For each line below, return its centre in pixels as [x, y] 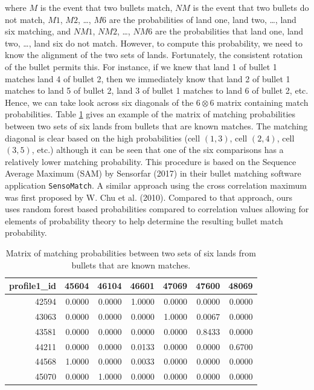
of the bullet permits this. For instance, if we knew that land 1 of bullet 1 [141, 66]
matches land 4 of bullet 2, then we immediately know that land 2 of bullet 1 [148, 78]
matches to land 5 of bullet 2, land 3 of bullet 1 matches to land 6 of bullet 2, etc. [157, 90]
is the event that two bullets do [251, 7]
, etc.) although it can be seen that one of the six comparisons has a [158, 150]
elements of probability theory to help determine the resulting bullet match [144, 220]
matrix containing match [263, 102]
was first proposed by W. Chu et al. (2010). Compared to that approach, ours [149, 197]
